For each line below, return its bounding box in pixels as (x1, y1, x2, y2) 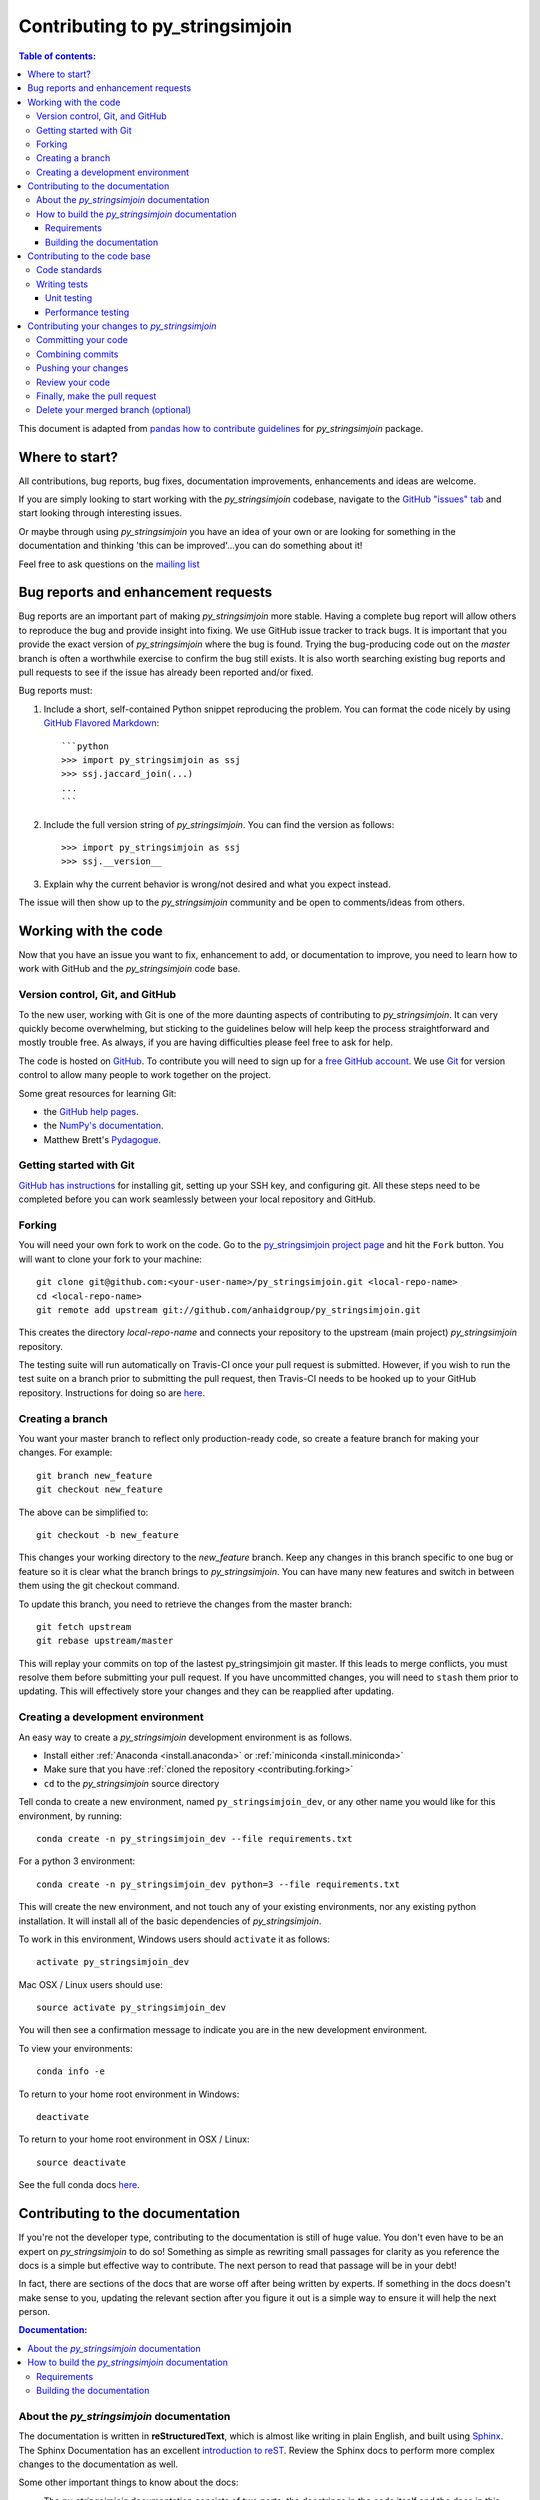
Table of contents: (18, 50, 97, 62)
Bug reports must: (18, 685, 93, 697)
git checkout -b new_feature (36, 1529, 179, 1540)
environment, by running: (18, 1810, 122, 1822)
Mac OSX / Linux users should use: (18, 1978, 164, 1990)
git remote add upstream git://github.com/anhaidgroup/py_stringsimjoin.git (36, 1304, 422, 1315)
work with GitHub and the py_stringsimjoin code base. (18, 963, 241, 975)
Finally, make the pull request (36, 390, 157, 402)
